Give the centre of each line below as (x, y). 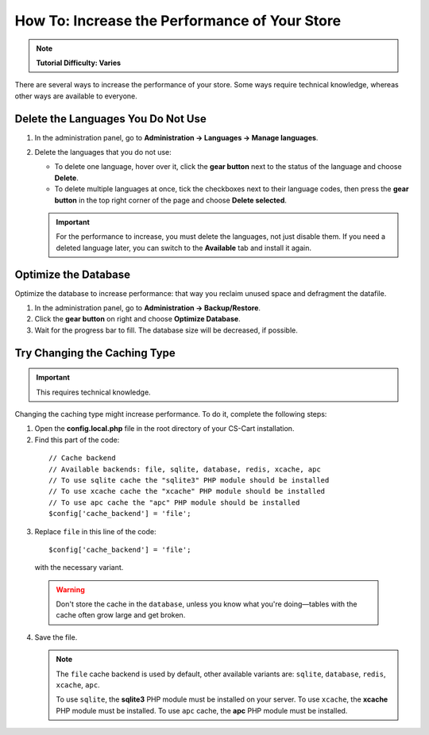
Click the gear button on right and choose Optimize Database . (138, 319)
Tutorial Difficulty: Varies (79, 63)
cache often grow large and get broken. (121, 615)
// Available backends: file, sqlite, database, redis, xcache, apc (185, 469)
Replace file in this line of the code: (95, 531)
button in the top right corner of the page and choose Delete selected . (171, 200)
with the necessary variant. (79, 568)
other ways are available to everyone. (76, 96)
